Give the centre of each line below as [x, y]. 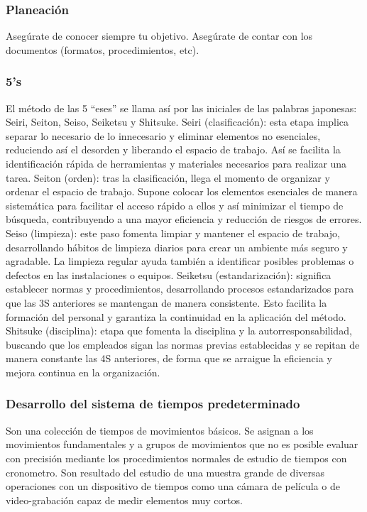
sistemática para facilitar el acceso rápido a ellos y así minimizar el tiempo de [175, 205]
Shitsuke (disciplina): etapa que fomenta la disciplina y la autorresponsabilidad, [179, 331]
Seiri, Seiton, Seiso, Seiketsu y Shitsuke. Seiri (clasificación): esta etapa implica [177, 122]
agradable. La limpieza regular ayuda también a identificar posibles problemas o [180, 261]
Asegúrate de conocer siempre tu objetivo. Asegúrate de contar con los [159, 36]
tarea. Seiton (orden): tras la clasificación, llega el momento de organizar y [168, 177]
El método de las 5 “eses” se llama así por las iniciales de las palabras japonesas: [181, 108]
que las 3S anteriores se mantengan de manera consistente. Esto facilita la [166, 302]
